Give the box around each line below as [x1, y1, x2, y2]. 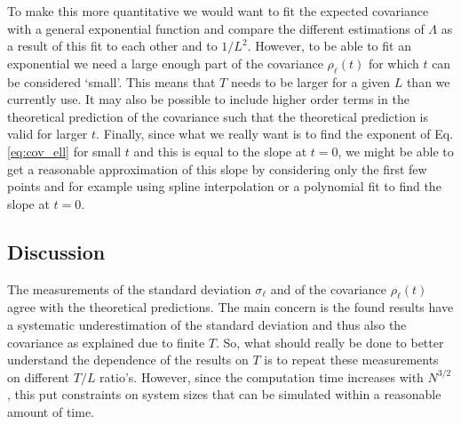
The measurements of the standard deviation [7, 279, 251, 298]
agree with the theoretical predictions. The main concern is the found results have [7, 298, 454, 316]
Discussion [7, 237, 106, 265]
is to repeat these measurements [264, 350, 439, 369]
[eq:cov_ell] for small [7, 141, 122, 160]
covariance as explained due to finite [7, 332, 205, 351]
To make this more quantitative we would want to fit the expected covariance [7, 2, 429, 20]
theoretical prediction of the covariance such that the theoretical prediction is [7, 107, 429, 125]
